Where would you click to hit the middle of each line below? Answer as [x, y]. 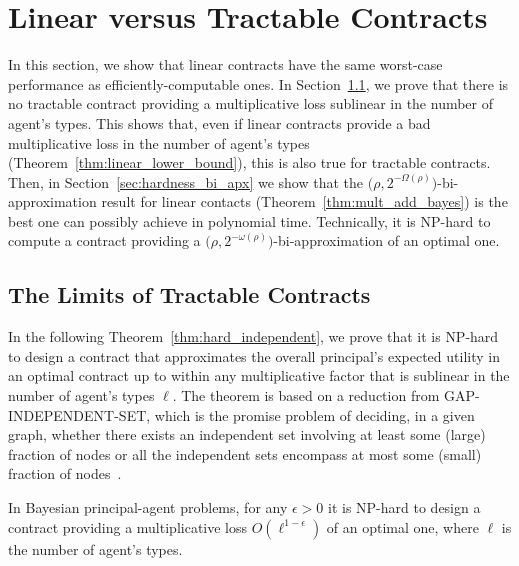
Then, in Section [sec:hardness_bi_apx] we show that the [186, 181]
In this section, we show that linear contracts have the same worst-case [225, 64]
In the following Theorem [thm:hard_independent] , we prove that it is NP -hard [253, 336]
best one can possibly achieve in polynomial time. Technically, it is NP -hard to [249, 220]
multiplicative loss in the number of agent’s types [159, 142]
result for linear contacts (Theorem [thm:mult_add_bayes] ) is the [304, 201]
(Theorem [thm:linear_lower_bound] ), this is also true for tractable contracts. [249, 162]
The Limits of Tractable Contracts [189, 294]
